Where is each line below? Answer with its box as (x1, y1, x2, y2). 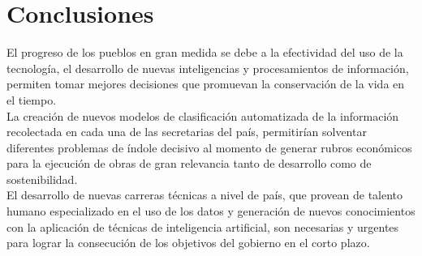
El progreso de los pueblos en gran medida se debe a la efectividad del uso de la (6, 44, 403, 61)
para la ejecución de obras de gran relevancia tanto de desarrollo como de (6, 155, 372, 172)
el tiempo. (6, 91, 57, 108)
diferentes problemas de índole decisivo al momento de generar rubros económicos (6, 139, 412, 156)
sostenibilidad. (6, 170, 78, 187)
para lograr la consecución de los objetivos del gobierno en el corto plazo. (6, 234, 370, 251)
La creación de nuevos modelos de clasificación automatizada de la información (6, 107, 399, 124)
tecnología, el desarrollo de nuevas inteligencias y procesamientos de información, (6, 59, 409, 76)
